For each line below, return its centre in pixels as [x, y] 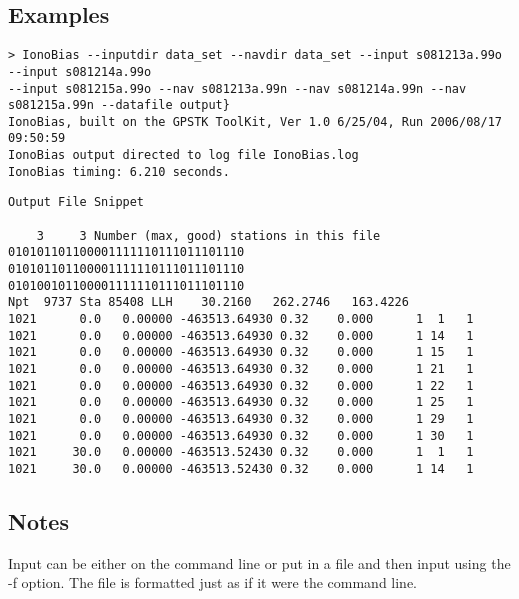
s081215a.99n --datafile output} [119, 105]
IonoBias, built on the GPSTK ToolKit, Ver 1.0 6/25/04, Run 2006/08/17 [255, 121]
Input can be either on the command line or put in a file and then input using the [259, 562]
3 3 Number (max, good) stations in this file [208, 235]
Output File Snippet [76, 202]
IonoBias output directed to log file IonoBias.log [183, 155]
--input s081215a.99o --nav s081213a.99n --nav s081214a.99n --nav [237, 88]
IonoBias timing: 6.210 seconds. [119, 171]
